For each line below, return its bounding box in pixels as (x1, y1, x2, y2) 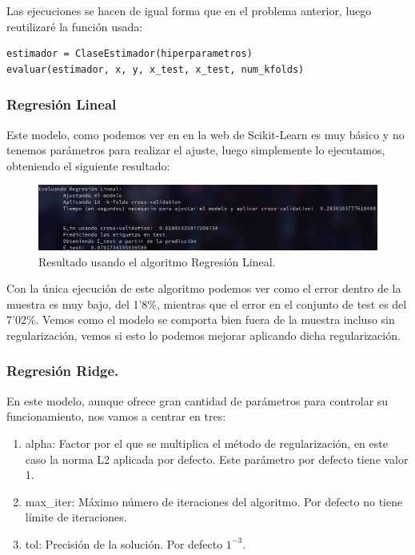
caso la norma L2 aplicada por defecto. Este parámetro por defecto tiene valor (25, 450, 409, 467)
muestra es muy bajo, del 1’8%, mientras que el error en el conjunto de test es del (6, 295, 407, 312)
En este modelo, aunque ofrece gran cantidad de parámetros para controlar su (6, 392, 389, 409)
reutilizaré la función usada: (6, 18, 143, 34)
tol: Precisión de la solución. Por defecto (25, 535, 223, 552)
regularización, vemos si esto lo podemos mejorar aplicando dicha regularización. (6, 326, 401, 343)
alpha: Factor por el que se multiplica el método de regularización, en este (25, 434, 388, 451)
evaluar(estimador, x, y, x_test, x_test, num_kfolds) (6, 63, 305, 75)
